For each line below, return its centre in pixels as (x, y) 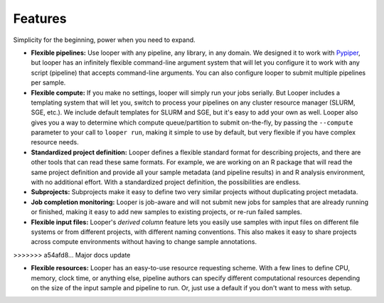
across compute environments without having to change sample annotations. (144, 242)
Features (40, 18)
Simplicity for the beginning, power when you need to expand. (104, 40)
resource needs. (55, 142)
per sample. (48, 83)
